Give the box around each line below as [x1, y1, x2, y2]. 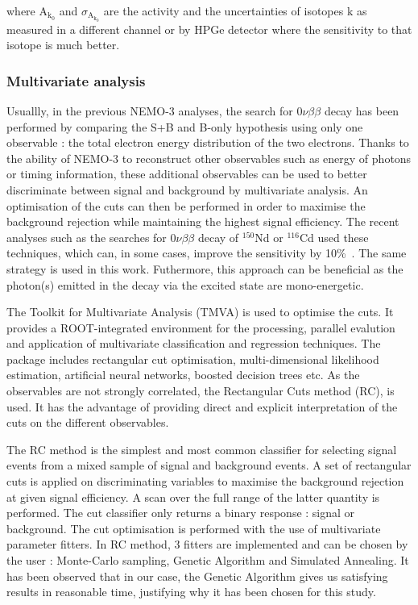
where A [6, 2, 48, 19]
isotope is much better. [6, 36, 120, 53]
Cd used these [299, 228, 369, 245]
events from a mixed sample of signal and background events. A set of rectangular [6, 457, 412, 474]
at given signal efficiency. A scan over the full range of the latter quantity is [6, 488, 380, 505]
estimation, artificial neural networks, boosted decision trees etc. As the [6, 366, 360, 383]
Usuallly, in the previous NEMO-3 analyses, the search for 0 [6, 102, 303, 119]
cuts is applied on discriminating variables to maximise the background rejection [6, 473, 404, 490]
